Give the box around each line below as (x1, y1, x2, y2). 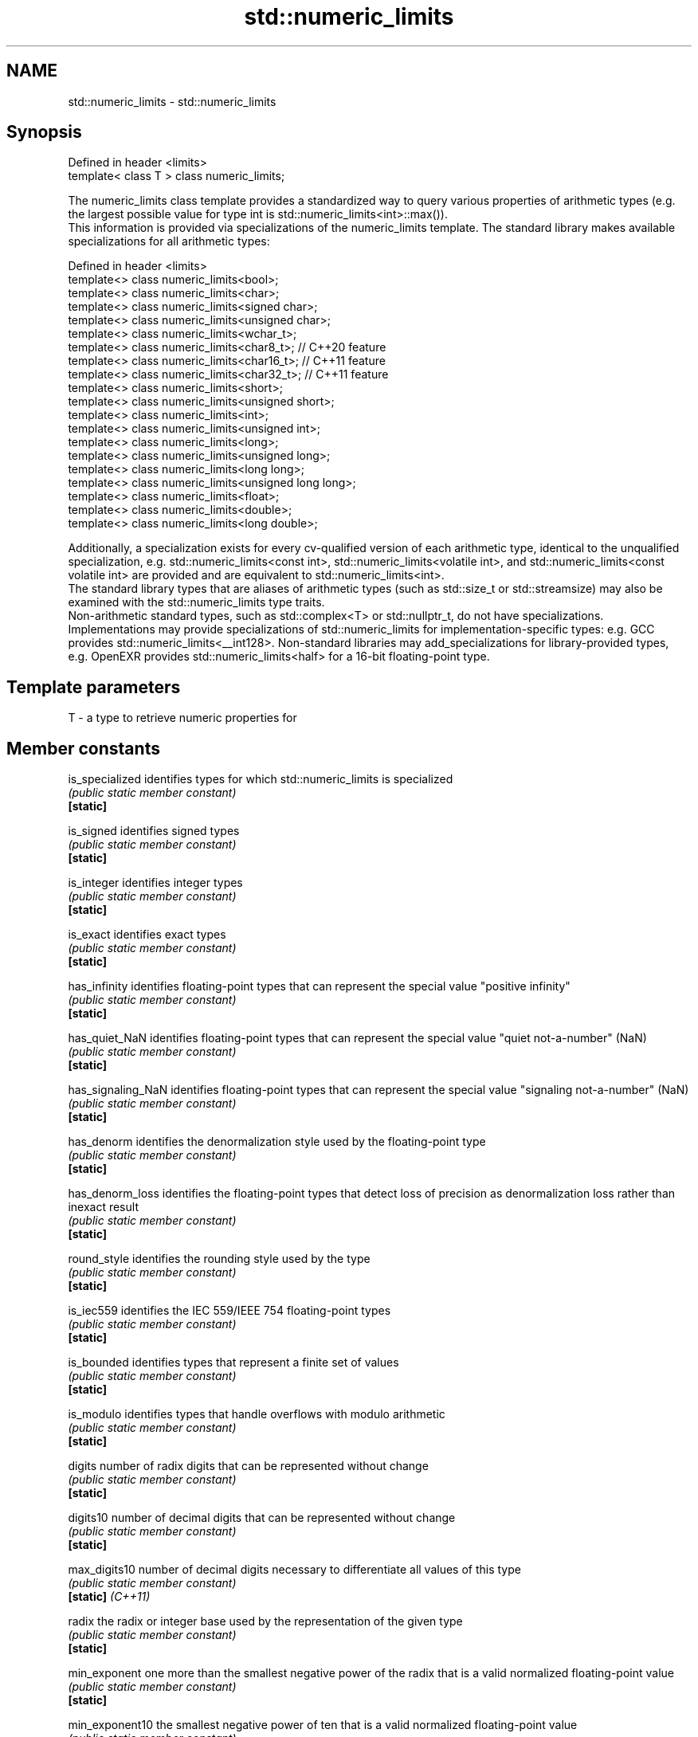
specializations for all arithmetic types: (68, 234, 270, 249)
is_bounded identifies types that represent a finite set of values (68, 1355, 399, 1370)
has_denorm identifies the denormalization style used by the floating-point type (68, 1135, 486, 1149)
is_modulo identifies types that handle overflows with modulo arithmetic (68, 1407, 445, 1421)
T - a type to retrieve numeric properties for (68, 711, 297, 725)
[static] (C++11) (68, 1590, 151, 1604)
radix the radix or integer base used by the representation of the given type (68, 1614, 463, 1629)
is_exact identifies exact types (68, 927, 226, 942)
